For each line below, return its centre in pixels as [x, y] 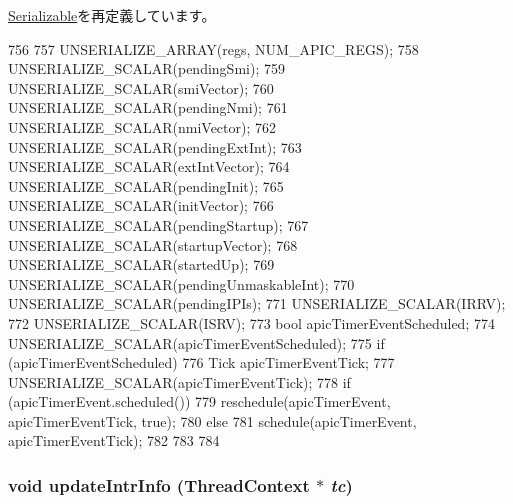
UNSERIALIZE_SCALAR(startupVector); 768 [153, 244]
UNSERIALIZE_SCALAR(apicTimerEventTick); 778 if [179, 381]
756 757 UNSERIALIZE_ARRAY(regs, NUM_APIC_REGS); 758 [213, 48]
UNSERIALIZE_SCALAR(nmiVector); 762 [142, 126]
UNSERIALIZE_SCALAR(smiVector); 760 [141, 87]
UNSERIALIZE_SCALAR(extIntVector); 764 [149, 166]
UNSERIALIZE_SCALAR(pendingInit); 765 [146, 185]
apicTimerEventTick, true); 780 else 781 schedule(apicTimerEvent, [212, 420]
